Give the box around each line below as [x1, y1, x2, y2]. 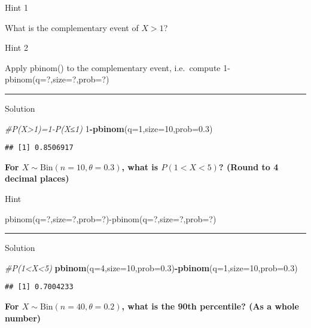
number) [5, 311, 41, 324]
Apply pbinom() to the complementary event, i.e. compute [5, 61, 221, 73]
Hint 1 [5, 1, 28, 13]
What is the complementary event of [5, 21, 139, 33]
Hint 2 [5, 41, 28, 54]
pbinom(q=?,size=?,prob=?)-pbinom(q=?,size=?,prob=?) [5, 212, 217, 225]
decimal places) [5, 172, 69, 185]
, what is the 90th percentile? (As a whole [121, 300, 299, 312]
